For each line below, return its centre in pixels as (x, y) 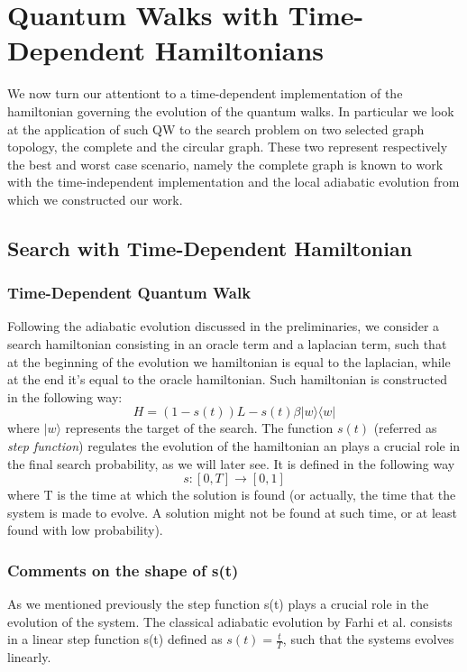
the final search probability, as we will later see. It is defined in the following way (231, 463)
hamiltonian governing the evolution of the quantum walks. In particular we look (231, 110)
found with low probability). (85, 530)
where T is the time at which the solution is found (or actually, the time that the (232, 495)
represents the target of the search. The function (199, 428)
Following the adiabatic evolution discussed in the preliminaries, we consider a (224, 326)
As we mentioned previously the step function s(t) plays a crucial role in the (218, 604)
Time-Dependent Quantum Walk (129, 293)
